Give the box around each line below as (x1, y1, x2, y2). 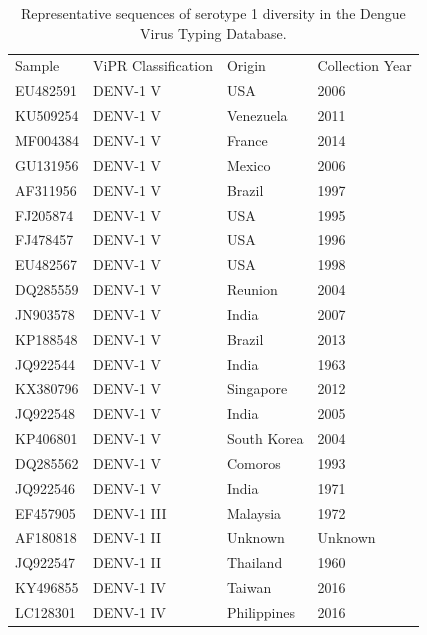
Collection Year (317, 55, 412, 76)
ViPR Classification (92, 55, 213, 76)
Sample (15, 55, 60, 76)
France (226, 129, 268, 150)
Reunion (226, 279, 278, 300)
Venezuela (226, 105, 288, 126)
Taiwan (226, 577, 272, 598)
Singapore (226, 378, 288, 399)
